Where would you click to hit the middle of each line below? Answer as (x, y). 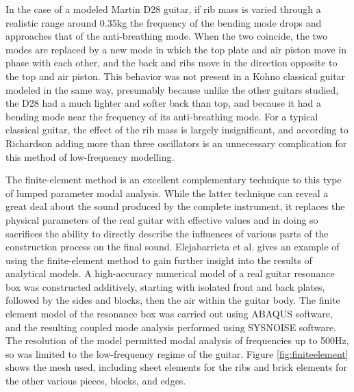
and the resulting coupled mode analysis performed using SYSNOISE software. (171, 327)
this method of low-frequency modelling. (90, 156)
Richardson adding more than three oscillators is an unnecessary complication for (176, 143)
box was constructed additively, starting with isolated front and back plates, (165, 286)
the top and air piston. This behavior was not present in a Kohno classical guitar (176, 76)
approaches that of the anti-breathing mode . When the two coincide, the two (167, 36)
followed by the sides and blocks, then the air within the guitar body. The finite (173, 300)
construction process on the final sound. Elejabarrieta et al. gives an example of (173, 247)
